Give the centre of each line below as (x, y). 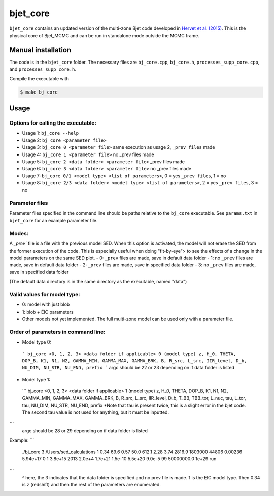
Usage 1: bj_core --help (50, 133)
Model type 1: (36, 379)
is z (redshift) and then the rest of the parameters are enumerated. (91, 485)
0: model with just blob (46, 304)
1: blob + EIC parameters (48, 312)
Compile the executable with (39, 78)
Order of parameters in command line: (57, 332)
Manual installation (40, 50)
